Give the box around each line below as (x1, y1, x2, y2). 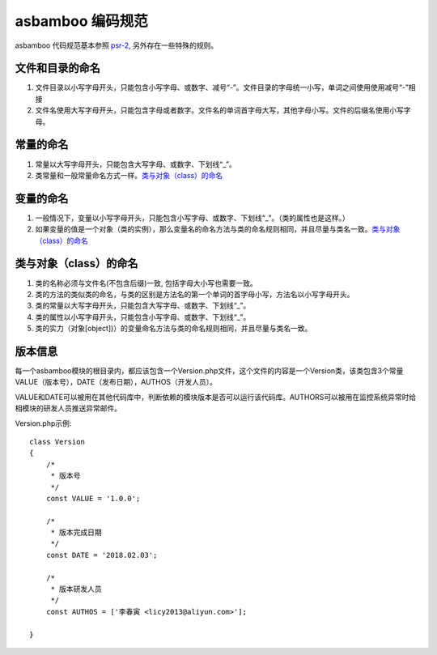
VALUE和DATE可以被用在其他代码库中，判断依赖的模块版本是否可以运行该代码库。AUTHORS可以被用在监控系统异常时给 (15, 392, 417, 402)
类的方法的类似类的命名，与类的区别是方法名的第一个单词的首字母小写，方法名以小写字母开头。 (35, 289, 354, 299)
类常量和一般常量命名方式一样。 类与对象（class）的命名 (35, 170, 223, 180)
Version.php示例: (15, 418, 72, 428)
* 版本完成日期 (50, 528, 103, 538)
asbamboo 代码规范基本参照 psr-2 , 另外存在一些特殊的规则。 (15, 40, 218, 50)
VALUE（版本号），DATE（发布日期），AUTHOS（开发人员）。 (15, 377, 218, 387)
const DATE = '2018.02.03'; (45, 551, 158, 559)
